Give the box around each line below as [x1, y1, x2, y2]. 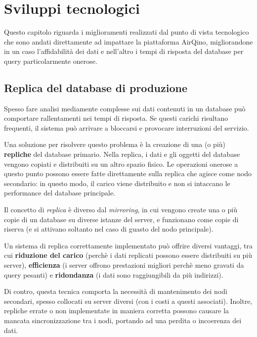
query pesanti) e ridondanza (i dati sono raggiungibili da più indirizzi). [4, 269, 223, 280]
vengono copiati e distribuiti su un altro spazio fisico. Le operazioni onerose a [4, 158, 238, 169]
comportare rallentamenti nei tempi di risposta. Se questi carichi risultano [4, 113, 228, 123]
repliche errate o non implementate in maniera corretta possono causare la [4, 305, 229, 316]
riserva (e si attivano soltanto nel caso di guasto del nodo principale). [4, 224, 214, 234]
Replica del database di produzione [4, 80, 187, 95]
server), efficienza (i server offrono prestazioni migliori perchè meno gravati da [4, 260, 244, 270]
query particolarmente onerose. [4, 55, 97, 66]
